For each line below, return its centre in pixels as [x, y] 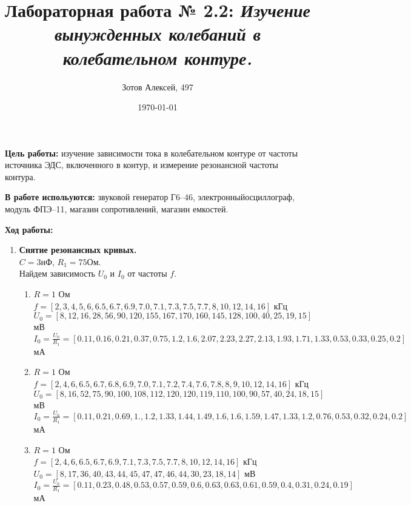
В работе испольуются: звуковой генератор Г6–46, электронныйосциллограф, [150, 197]
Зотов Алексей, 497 [158, 86]
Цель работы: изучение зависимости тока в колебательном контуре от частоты [152, 153]
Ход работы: [29, 229]
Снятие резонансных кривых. [78, 250]
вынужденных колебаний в [158, 34]
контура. [20, 176]
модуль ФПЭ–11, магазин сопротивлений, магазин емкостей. [117, 209]
